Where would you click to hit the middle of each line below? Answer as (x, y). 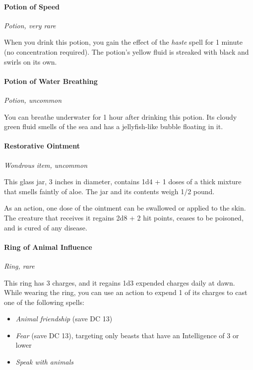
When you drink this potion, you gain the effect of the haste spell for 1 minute (123, 42)
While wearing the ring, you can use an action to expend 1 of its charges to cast (126, 292)
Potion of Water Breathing (51, 81)
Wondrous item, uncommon (46, 165)
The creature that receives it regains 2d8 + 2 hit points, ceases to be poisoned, (124, 217)
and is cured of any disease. (46, 227)
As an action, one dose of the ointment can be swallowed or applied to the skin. (125, 208)
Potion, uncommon (33, 100)
